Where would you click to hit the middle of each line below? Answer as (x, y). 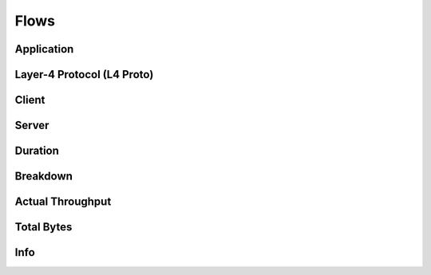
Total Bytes (43, 227)
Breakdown (44, 177)
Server (32, 126)
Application (44, 49)
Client (30, 100)
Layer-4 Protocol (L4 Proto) (84, 75)
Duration (37, 151)
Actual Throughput (63, 202)
